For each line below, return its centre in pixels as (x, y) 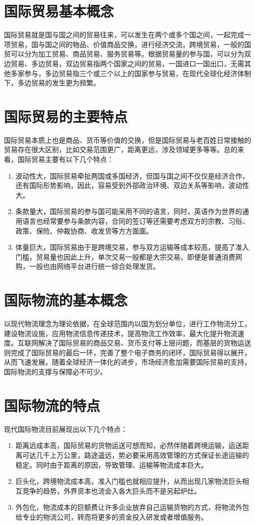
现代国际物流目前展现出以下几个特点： (66, 429)
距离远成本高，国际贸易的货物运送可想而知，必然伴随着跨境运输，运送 (129, 445)
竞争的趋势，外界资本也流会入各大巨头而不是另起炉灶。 (112, 490)
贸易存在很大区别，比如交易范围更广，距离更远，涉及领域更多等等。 (114, 149)
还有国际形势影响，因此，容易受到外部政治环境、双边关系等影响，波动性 (132, 185)
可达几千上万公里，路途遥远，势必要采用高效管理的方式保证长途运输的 (136, 455)
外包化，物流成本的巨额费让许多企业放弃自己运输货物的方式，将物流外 (129, 507)
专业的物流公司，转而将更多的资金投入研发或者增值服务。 (115, 516)
